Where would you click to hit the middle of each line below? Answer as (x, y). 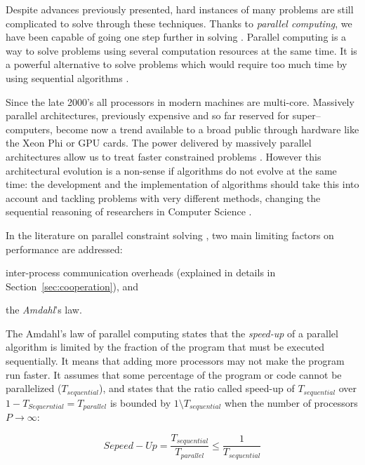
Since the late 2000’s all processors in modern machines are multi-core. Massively (180, 101)
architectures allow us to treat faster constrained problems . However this (164, 156)
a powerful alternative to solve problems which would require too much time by (177, 64)
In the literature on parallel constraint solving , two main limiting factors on (170, 235)
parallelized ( (34, 388)
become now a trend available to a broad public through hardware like (207, 129)
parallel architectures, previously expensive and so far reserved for (147, 115)
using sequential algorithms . (67, 77)
